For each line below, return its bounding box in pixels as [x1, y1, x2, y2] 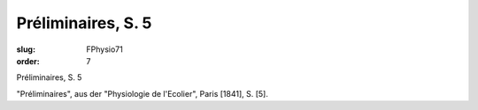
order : [16, 55, 40, 66]
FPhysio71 [86, 44, 123, 55]
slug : [16, 44, 35, 55]
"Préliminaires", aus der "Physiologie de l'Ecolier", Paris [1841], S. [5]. [16, 88, 269, 99]
